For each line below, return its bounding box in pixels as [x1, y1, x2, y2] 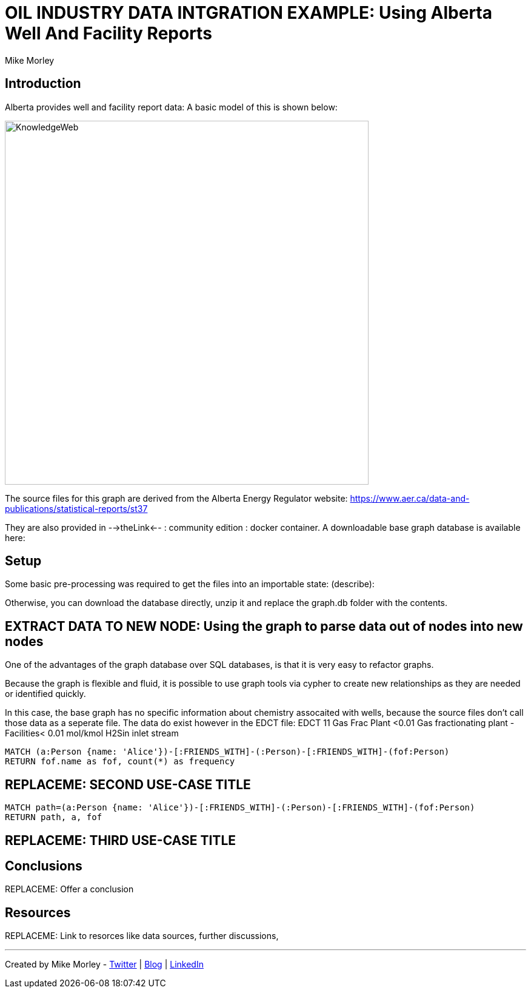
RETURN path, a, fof [5, 812, 102, 823]
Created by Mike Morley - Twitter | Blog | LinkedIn [5, 959, 204, 970]
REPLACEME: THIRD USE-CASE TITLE [5, 832, 236, 848]
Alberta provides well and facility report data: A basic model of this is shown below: [5, 101, 338, 112]
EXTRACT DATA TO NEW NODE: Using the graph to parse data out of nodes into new [5, 618, 523, 634]
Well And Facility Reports [5, 23, 212, 44]
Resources [5, 904, 71, 920]
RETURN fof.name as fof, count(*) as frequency [5, 756, 235, 767]
